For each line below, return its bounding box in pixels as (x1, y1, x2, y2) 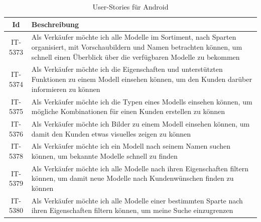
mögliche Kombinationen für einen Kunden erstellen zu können (31, 106, 225, 117)
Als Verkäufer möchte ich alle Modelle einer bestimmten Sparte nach (31, 195, 243, 205)
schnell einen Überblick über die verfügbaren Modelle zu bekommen (31, 51, 240, 62)
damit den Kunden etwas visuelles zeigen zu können (31, 128, 191, 139)
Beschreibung (31, 19, 79, 29)
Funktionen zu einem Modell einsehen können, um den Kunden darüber (31, 74, 252, 84)
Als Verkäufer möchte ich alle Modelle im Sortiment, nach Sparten (31, 32, 236, 42)
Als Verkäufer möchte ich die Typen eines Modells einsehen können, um (31, 96, 252, 106)
